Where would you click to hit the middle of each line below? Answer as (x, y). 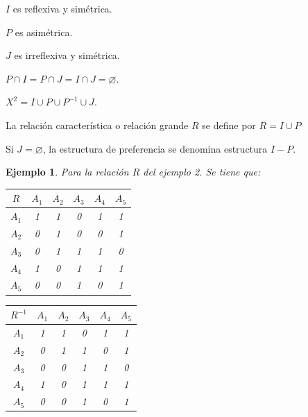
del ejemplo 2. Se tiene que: (202, 172)
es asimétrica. (44, 32)
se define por (229, 125)
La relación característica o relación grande (97, 125)
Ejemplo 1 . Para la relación (67, 172)
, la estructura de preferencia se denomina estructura (155, 148)
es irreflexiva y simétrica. (67, 55)
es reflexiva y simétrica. (62, 8)
